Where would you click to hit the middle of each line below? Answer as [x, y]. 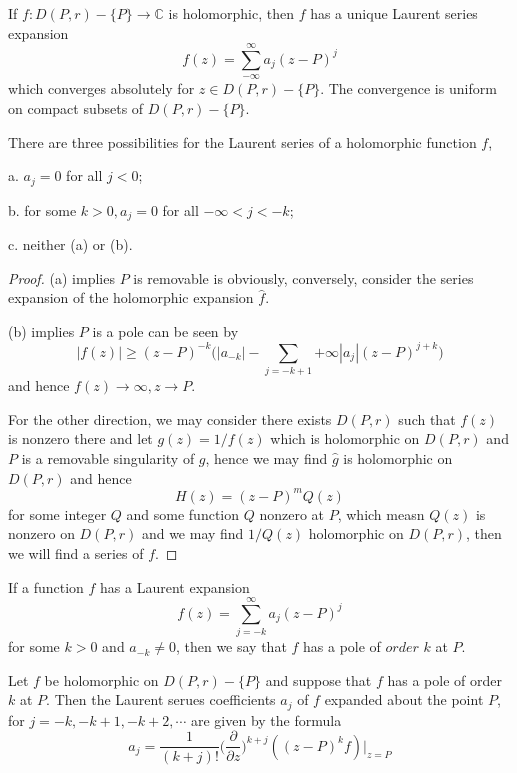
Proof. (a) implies [61, 277]
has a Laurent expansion [175, 586]
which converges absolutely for [101, 88]
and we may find [192, 533]
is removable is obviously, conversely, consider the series [303, 277]
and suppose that [318, 679]
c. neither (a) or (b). [70, 244]
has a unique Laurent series [394, 13]
